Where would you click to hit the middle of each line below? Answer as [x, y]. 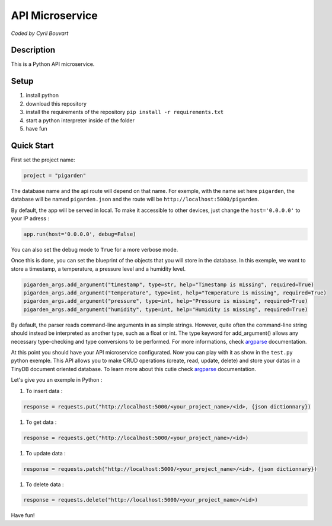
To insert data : [44, 391]
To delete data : [45, 484]
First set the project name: [43, 160]
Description [33, 50]
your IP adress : [30, 218]
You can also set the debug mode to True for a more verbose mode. [95, 249]
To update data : [46, 453]
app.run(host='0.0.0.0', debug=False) [80, 234]
